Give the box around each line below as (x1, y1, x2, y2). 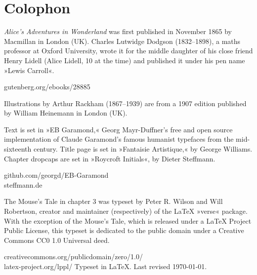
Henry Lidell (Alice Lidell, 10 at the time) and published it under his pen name (4, 55, 245, 65)
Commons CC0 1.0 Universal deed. (4, 235, 110, 245)
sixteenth (4, 144, 32, 154)
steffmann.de (4, 179, 43, 190)
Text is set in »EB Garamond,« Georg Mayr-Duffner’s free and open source (4, 124, 233, 134)
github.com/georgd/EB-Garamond (4, 170, 109, 180)
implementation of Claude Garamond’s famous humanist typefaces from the (4, 134, 234, 144)
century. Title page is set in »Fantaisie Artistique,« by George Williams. (33, 144, 253, 154)
